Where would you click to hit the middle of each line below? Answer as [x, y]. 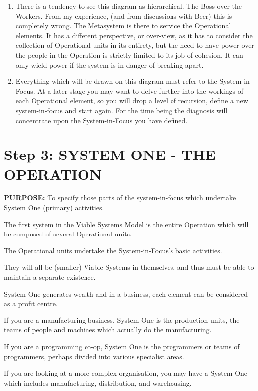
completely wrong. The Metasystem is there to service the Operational [123, 26]
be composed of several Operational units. [68, 234]
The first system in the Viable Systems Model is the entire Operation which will [126, 224]
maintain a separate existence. [50, 277]
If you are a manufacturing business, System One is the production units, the [122, 320]
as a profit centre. [31, 303]
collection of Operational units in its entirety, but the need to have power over [135, 45]
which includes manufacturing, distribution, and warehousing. [98, 382]
